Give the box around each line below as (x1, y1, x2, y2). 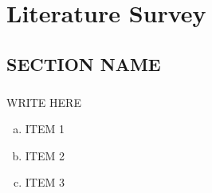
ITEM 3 (25, 174, 65, 191)
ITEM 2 (25, 147, 65, 163)
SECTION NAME (6, 51, 161, 76)
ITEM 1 (25, 120, 65, 137)
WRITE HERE (6, 93, 81, 110)
